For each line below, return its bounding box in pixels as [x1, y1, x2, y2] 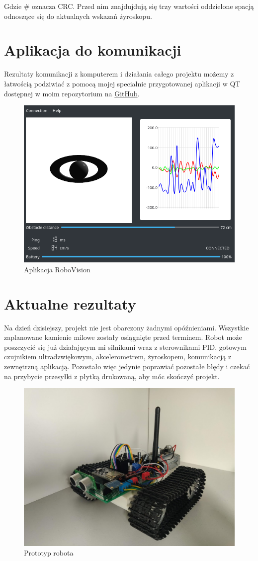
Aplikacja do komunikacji [4, 40, 181, 60]
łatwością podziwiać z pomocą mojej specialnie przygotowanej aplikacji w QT [4, 78, 241, 88]
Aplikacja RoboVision [24, 264, 90, 274]
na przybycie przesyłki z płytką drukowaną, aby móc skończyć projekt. [4, 371, 220, 381]
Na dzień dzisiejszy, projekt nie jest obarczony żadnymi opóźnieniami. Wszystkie [4, 322, 249, 332]
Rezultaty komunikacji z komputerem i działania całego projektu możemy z [4, 69, 234, 79]
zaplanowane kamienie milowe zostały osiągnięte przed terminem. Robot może [4, 332, 242, 342]
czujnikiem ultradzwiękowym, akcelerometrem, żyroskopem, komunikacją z [4, 351, 232, 362]
